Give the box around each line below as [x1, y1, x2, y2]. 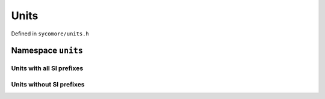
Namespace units [11, 46, 84, 56]
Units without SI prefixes [11, 80, 85, 88]
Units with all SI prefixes [11, 64, 84, 73]
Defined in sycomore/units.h [11, 30, 90, 37]
